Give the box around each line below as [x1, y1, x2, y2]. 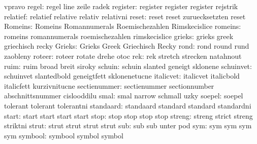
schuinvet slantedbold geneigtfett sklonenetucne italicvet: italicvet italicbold [4, 70, 240, 81]
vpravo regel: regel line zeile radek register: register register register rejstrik [4, 1, 238, 11]
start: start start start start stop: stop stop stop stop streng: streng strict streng [4, 110, 253, 121]
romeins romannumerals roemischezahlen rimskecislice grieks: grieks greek [4, 30, 234, 41]
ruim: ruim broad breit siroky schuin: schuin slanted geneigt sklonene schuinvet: [4, 60, 252, 71]
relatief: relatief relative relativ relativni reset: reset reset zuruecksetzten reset [4, 11, 246, 21]
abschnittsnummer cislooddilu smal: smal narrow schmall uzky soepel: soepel [4, 90, 243, 101]
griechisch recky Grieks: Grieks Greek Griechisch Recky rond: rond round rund [4, 41, 249, 51]
